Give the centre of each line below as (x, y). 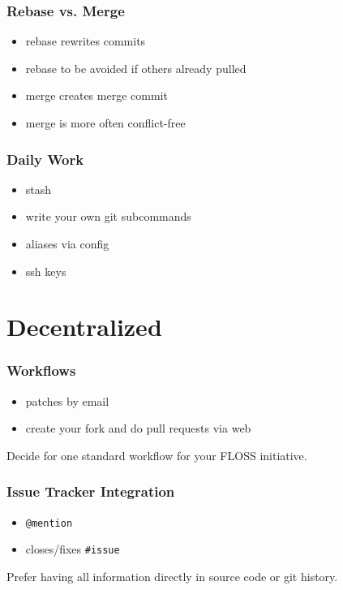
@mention (49, 523)
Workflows (41, 370)
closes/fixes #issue (73, 549)
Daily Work (45, 159)
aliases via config (67, 243)
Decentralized (84, 327)
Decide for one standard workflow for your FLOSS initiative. (157, 455)
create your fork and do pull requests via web (138, 428)
